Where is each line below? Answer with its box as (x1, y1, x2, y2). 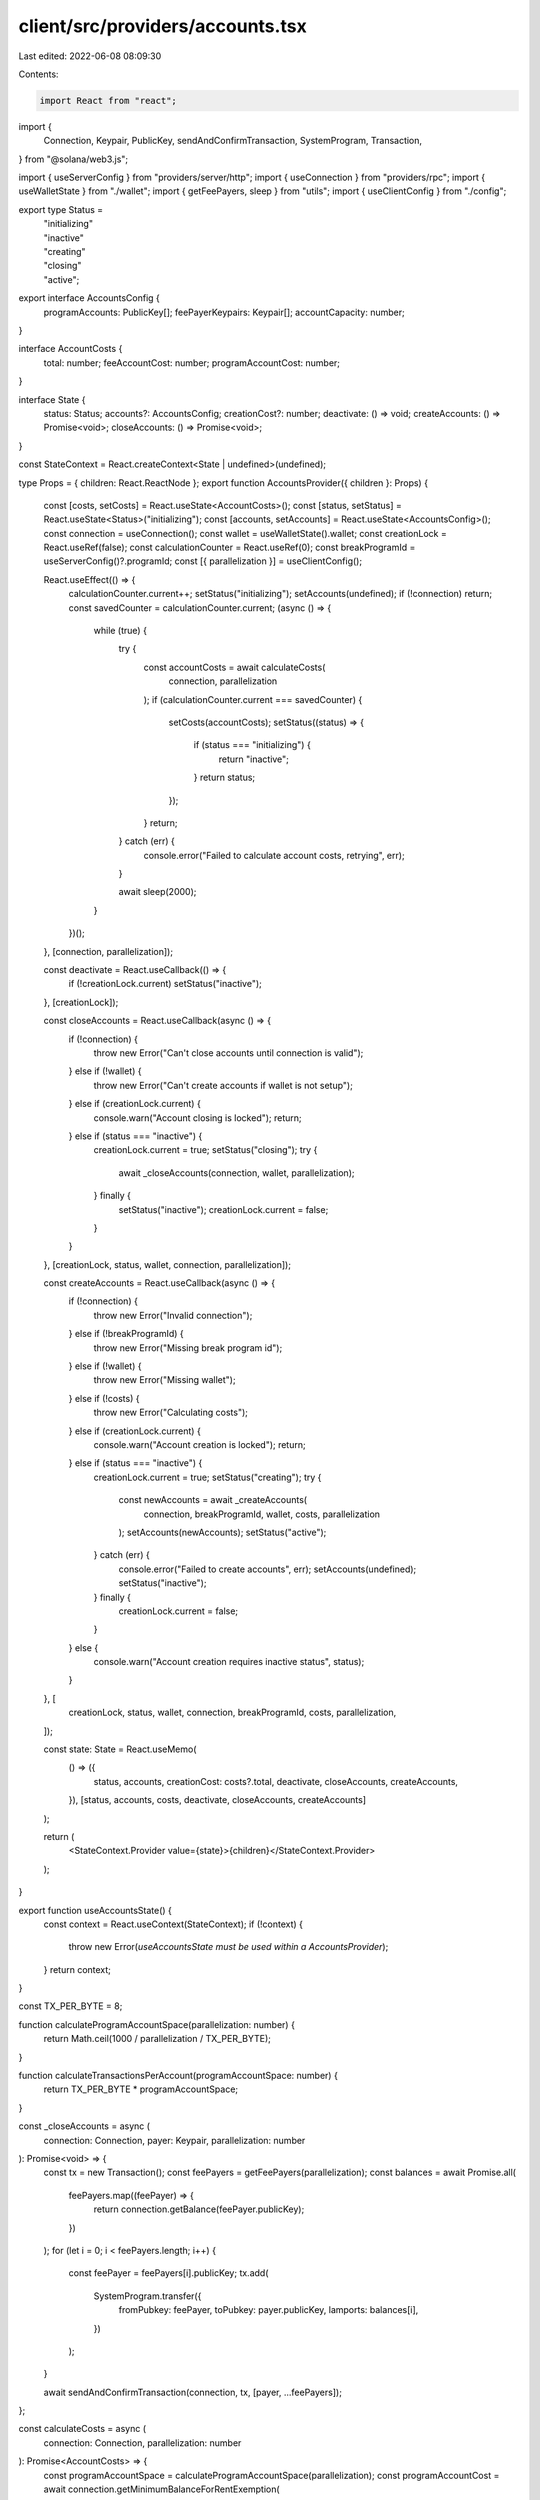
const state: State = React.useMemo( (43, 1743, 197, 1755)
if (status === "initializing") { (193, 739, 312, 751)
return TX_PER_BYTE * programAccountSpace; (43, 2083, 239, 2095)
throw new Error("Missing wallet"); (93, 1374, 236, 1386)
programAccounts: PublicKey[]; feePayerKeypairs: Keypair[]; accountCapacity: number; (43, 306, 405, 318)
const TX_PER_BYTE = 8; (18, 2000, 123, 2012)
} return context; (43, 1963, 112, 1975)
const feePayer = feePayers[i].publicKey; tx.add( (68, 2267, 269, 2279)
